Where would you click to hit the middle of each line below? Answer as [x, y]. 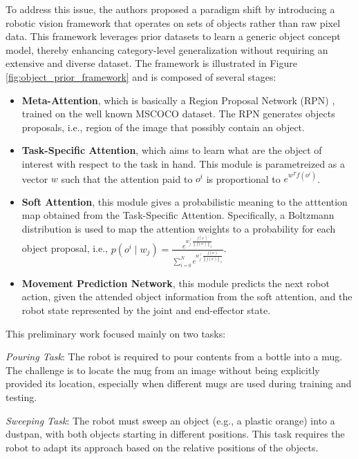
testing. [21, 397]
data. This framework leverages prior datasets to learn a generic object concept [173, 36]
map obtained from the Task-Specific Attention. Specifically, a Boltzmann [178, 215]
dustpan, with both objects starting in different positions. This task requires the [175, 434]
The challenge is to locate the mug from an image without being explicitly [163, 370]
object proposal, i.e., [65, 248]
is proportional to [243, 178]
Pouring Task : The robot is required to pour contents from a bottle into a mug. [174, 357]
